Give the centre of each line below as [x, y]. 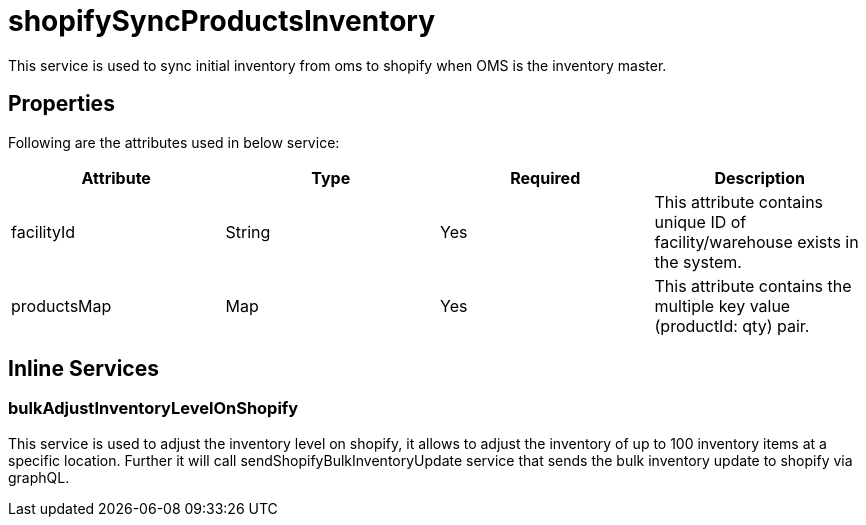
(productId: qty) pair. [732, 325]
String [248, 231]
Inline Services [83, 369]
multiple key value [722, 305]
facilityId [43, 231]
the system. [698, 261]
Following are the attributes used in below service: [174, 142]
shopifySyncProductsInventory [221, 21]
